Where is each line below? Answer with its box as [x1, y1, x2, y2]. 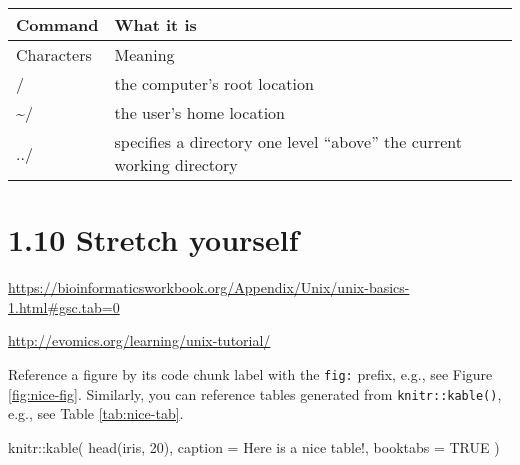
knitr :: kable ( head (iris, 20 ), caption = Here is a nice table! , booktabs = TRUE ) [8, 436, 500, 457]
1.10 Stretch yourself [8, 219, 299, 260]
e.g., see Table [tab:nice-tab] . [8, 403, 184, 424]
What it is [114, 13, 197, 36]
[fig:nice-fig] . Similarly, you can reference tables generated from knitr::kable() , [8, 383, 502, 404]
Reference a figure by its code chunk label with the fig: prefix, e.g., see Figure [8, 363, 493, 384]
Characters [16, 43, 92, 66]
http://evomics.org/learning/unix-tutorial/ [8, 330, 271, 351]
